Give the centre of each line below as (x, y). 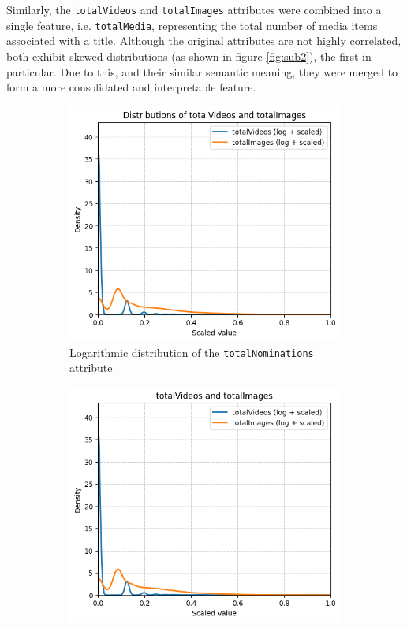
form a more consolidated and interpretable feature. (131, 87)
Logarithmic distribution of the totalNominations (192, 352)
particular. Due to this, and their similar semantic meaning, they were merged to (202, 71)
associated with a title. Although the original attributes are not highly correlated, (204, 41)
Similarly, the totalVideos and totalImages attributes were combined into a (194, 9)
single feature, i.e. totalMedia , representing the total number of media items (192, 25)
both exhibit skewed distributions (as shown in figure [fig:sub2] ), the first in (189, 56)
